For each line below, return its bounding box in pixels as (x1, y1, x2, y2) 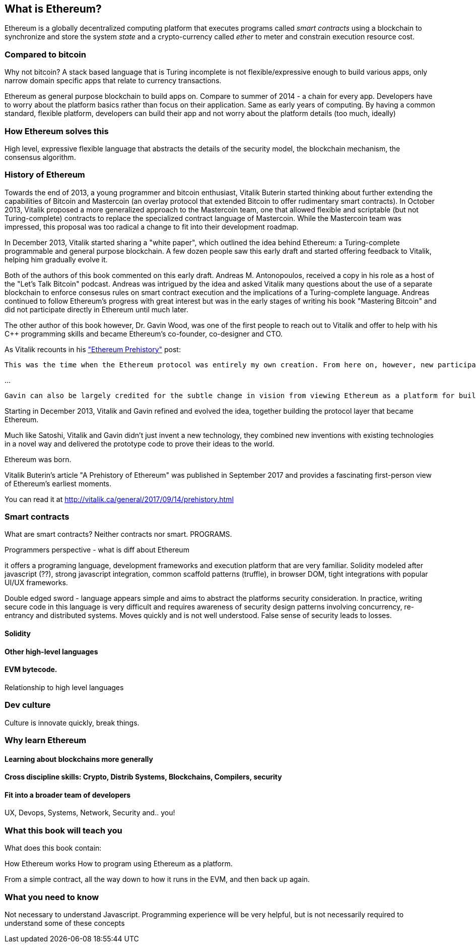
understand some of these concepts (5, 918, 125, 927)
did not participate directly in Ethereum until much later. (5, 305, 188, 314)
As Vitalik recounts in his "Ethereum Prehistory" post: (5, 345, 181, 354)
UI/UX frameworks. (5, 578, 68, 587)
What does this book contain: (5, 844, 102, 853)
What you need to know (5, 892, 99, 902)
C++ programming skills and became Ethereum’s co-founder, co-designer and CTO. (5, 329, 283, 338)
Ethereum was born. (5, 455, 72, 464)
